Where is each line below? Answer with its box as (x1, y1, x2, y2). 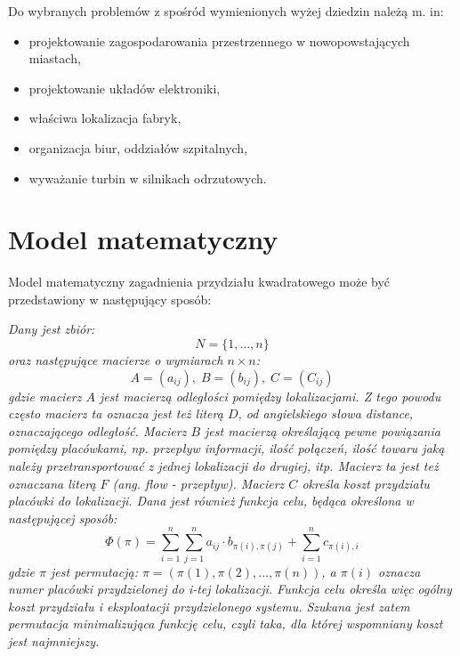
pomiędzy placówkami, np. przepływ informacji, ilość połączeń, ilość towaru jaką (8, 439, 445, 458)
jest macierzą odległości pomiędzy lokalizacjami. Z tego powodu (100, 386, 441, 405)
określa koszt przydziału (302, 474, 430, 492)
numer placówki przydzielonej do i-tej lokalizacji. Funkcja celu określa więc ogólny (8, 579, 452, 598)
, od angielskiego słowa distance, (238, 404, 414, 423)
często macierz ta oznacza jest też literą (8, 404, 223, 423)
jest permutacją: (51, 562, 138, 580)
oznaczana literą (8, 474, 96, 492)
